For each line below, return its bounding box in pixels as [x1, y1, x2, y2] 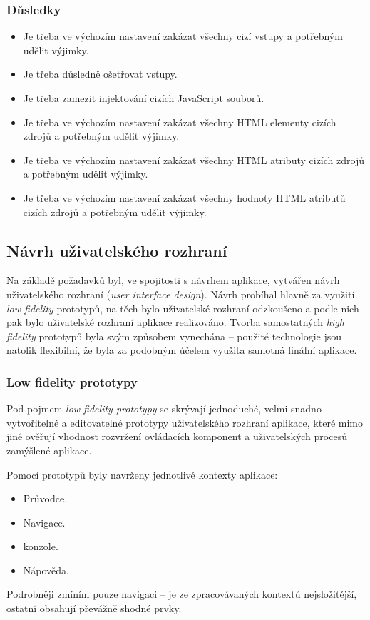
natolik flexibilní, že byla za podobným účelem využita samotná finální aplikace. [6, 342, 357, 357]
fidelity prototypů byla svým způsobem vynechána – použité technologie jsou [6, 328, 342, 343]
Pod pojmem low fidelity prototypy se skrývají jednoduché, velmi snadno [6, 401, 322, 416]
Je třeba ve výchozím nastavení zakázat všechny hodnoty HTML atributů [23, 190, 346, 205]
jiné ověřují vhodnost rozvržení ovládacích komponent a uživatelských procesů [6, 429, 347, 444]
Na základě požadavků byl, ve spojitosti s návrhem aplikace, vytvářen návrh [6, 273, 340, 288]
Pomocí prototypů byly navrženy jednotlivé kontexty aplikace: [6, 467, 278, 482]
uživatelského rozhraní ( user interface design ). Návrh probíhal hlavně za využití [6, 286, 355, 301]
